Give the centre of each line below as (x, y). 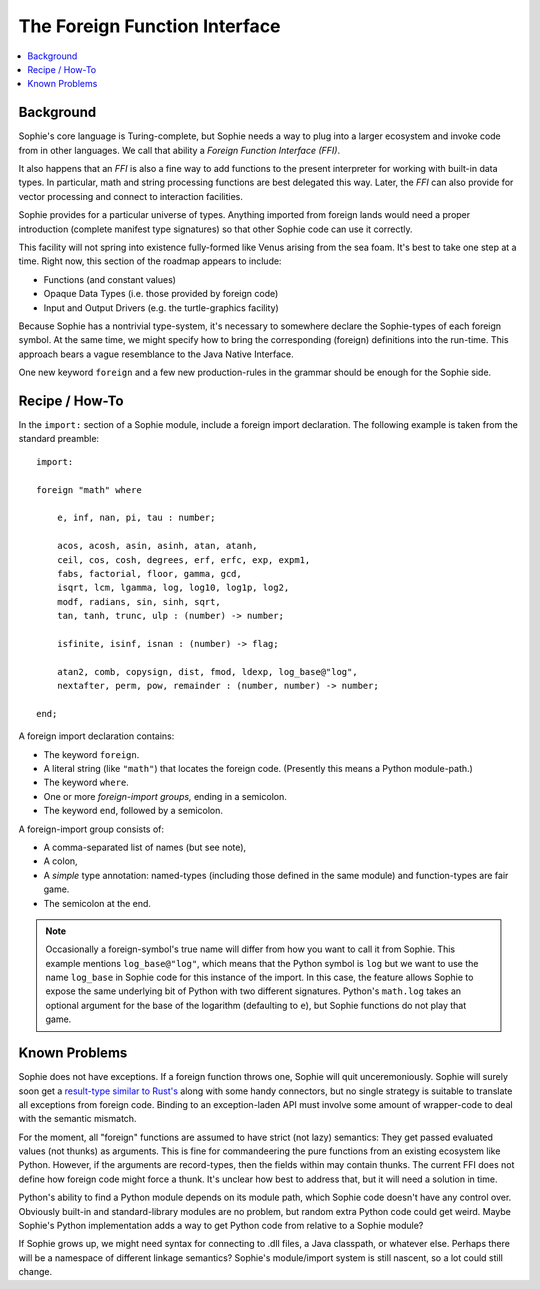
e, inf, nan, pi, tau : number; (136, 518)
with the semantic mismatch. (77, 1119)
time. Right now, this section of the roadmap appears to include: (150, 261)
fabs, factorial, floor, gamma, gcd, (149, 573)
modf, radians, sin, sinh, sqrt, (139, 601)
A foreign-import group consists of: (91, 829)
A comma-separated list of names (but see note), (145, 847)
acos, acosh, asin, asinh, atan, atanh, (157, 546)
